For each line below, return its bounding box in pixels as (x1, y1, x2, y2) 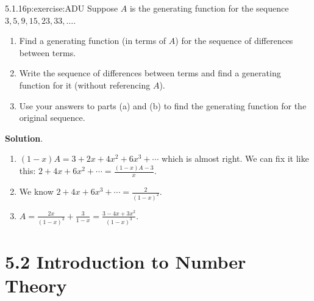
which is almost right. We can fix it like (162, 152, 309, 165)
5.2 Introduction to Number (5, 249, 246, 274)
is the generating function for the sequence (129, 2, 289, 14)
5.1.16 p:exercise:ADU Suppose (5, 2, 118, 14)
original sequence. (19, 111, 85, 124)
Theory (5, 273, 67, 298)
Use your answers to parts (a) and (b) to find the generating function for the (19, 99, 307, 112)
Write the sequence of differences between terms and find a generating (19, 67, 281, 79)
